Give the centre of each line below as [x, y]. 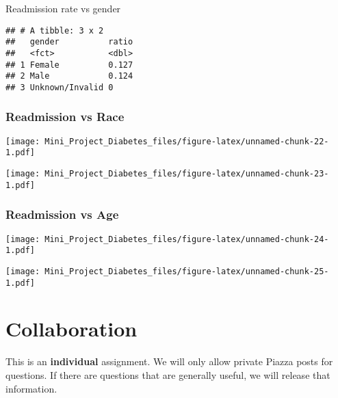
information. [31, 388]
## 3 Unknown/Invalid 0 [60, 87]
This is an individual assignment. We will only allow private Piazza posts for [169, 361]
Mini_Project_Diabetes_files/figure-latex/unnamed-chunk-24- [187, 239]
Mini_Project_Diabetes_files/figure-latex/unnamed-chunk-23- [187, 174]
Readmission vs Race [65, 117]
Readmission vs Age [62, 214]
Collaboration [71, 329]
